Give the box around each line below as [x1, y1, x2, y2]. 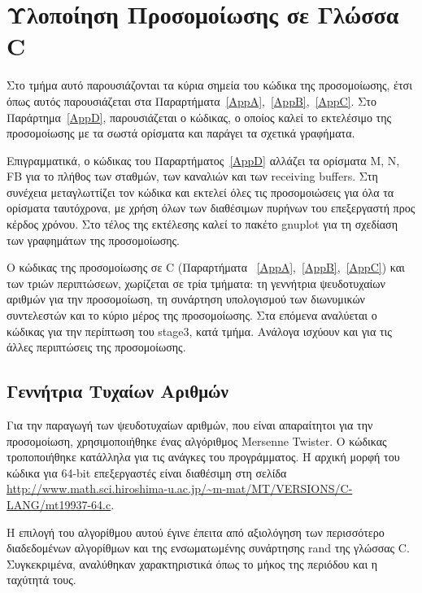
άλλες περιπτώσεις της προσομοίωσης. [7, 338, 186, 355]
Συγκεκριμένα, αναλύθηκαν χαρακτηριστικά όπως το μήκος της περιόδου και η [7, 555, 378, 572]
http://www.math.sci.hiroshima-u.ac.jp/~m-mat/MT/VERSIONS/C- [7, 480, 353, 497]
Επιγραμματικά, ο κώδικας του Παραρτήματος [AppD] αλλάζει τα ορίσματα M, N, [7, 151, 400, 168]
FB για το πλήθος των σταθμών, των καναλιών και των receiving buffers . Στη [7, 168, 378, 185]
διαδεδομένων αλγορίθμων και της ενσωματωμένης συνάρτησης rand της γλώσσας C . [7, 539, 410, 556]
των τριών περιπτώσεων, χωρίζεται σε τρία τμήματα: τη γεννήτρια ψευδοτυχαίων [7, 274, 385, 291]
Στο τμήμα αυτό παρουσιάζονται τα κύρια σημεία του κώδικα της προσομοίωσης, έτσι [7, 76, 412, 94]
